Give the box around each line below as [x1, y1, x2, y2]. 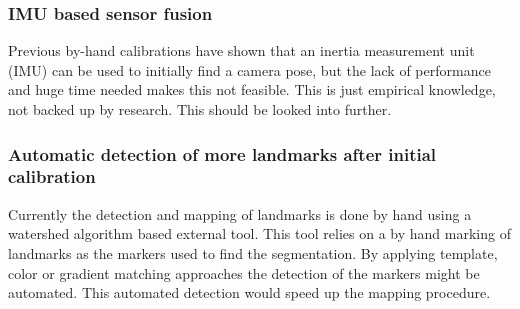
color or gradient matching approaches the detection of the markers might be [8, 262, 480, 283]
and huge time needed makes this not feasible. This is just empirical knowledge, [8, 79, 496, 100]
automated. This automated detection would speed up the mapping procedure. [8, 282, 491, 303]
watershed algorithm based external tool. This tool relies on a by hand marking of [8, 223, 511, 244]
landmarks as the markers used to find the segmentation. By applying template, [8, 242, 498, 263]
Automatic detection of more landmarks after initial [8, 141, 437, 166]
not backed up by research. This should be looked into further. [8, 99, 392, 119]
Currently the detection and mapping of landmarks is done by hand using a [8, 203, 472, 224]
